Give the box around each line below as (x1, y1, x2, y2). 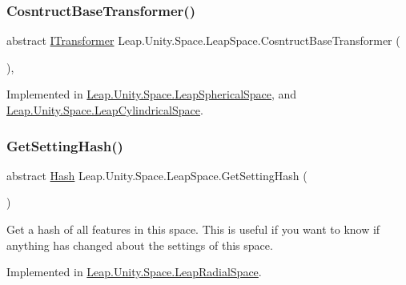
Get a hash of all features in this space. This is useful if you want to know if (6, 221, 380, 237)
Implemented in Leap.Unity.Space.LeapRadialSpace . (6, 263, 262, 280)
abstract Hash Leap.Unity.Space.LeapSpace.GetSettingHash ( (6, 167, 308, 183)
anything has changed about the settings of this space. (6, 236, 273, 253)
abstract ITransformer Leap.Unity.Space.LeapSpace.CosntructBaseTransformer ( (6, 32, 400, 49)
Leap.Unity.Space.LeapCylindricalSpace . (6, 102, 203, 118)
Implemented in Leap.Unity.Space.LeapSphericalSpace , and (6, 86, 297, 102)
